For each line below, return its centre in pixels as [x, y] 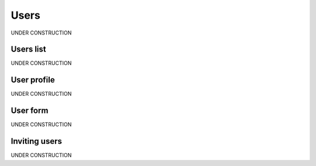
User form [30, 111]
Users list [28, 49]
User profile [33, 80]
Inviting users [37, 141]
